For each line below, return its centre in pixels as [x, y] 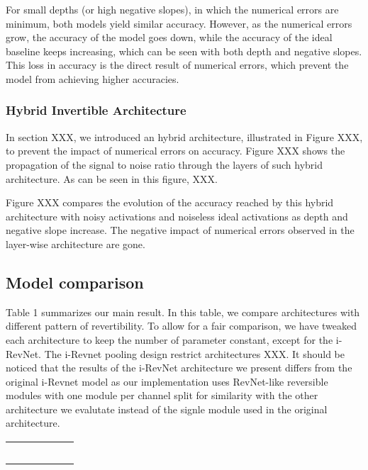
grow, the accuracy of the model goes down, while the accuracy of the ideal [169, 37]
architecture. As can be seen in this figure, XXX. [112, 178]
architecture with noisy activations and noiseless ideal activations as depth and [177, 216]
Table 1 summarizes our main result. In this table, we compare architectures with [183, 312]
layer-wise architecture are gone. [76, 244]
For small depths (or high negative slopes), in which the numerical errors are [172, 9]
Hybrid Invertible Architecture [96, 110]
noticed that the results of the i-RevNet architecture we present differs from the [179, 368]
